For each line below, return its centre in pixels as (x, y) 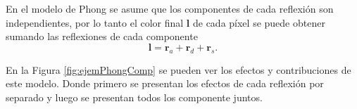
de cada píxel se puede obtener (259, 22)
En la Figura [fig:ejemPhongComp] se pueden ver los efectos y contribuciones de (178, 69)
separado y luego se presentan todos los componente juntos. (134, 97)
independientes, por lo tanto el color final (95, 22)
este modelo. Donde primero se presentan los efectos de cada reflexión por (165, 83)
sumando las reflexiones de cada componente (102, 36)
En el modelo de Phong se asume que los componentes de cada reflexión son (170, 8)
